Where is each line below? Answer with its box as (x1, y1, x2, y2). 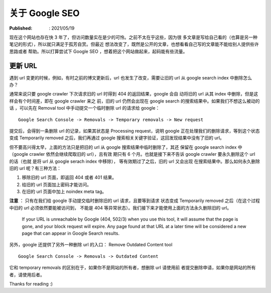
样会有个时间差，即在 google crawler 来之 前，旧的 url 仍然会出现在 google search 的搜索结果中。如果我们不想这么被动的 (9, 98, 260, 104)
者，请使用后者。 (9, 271, 45, 277)
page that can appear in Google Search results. (22, 230, 120, 236)
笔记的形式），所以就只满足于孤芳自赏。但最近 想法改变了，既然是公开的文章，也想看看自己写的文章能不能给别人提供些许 (9, 41, 259, 47)
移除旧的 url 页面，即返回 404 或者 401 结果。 (22, 174, 117, 180)
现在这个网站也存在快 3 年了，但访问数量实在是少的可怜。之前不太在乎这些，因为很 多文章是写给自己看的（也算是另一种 (9, 34, 258, 40)
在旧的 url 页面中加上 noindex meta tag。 (22, 188, 107, 194)
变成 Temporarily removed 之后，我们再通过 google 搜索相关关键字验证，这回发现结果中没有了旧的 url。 (9, 135, 224, 141)
